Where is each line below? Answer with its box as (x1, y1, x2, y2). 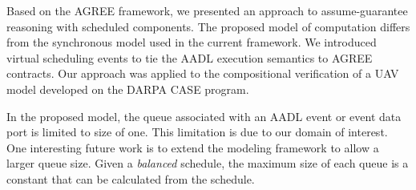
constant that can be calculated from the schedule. (6, 170, 255, 187)
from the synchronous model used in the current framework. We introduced (6, 34, 377, 51)
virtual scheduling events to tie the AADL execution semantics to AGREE (6, 49, 373, 66)
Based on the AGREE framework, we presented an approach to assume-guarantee (6, 2, 408, 18)
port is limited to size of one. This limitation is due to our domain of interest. (6, 123, 388, 140)
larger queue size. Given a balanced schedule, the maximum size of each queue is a (6, 155, 409, 172)
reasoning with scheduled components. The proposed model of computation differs (6, 18, 410, 34)
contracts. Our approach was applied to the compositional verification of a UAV (6, 65, 399, 82)
